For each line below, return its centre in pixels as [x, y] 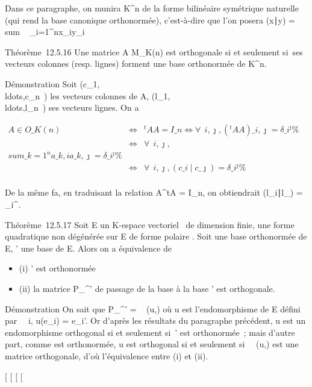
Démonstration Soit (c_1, [52, 83]
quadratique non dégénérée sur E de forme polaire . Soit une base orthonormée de [156, 236]
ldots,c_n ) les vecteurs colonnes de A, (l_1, [88, 95]
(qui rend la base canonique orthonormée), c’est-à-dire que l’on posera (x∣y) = [150, 20]
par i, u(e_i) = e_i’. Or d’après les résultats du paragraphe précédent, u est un [155, 320]
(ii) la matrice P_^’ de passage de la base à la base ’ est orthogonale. [147, 288]
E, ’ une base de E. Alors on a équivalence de [89, 248]
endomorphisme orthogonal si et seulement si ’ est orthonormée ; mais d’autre [150, 332]
